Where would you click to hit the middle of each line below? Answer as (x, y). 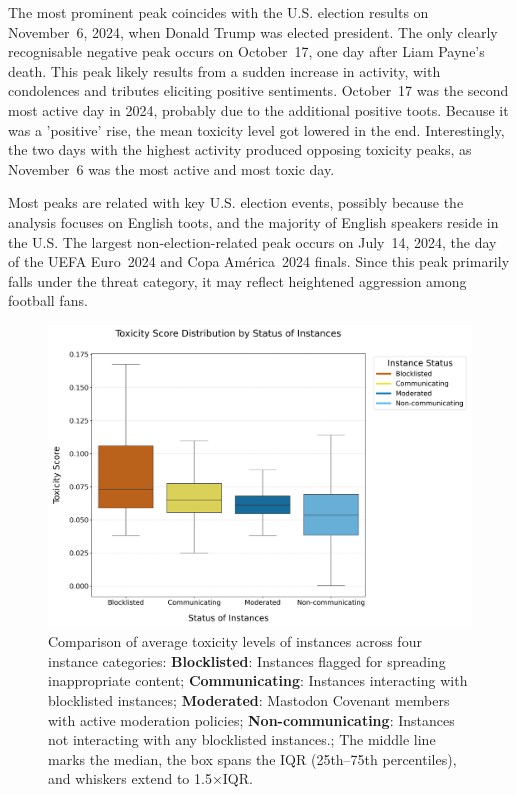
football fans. (48, 300)
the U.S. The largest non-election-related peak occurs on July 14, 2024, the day (252, 241)
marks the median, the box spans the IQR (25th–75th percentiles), (252, 758)
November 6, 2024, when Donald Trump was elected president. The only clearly (253, 31)
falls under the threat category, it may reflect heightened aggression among (237, 280)
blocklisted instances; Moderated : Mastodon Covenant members (249, 699)
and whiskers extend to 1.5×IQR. (150, 778)
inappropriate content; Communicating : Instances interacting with (258, 680)
